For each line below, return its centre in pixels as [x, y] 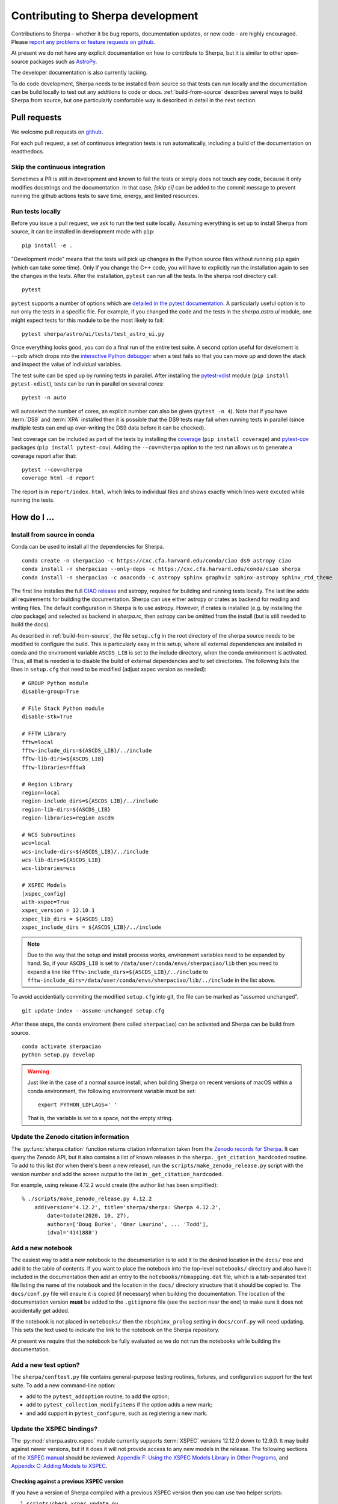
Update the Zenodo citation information [70, 1137]
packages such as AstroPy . [63, 61]
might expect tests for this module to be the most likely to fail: [88, 320]
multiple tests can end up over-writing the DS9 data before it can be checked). [108, 428]
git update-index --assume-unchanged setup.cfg [93, 1010]
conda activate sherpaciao [62, 1046]
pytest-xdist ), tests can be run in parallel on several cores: [88, 384]
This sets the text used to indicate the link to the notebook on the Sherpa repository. [115, 1330]
